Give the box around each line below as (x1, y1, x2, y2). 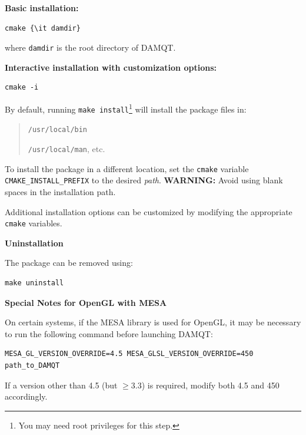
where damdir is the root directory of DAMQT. (5, 41, 176, 54)
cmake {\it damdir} (5, 24, 81, 32)
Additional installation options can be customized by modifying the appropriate (5, 205, 292, 218)
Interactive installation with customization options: (5, 61, 217, 73)
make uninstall (5, 279, 64, 287)
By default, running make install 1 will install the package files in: (5, 101, 247, 115)
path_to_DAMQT (5, 361, 60, 370)
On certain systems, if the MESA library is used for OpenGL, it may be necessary (5, 316, 301, 328)
